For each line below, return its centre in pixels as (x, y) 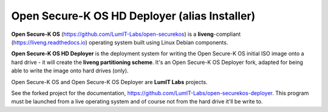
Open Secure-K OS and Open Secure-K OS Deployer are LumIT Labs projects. (109, 82)
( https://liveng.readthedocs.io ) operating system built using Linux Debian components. (120, 42)
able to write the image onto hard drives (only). (70, 71)
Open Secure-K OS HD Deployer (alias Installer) (133, 16)
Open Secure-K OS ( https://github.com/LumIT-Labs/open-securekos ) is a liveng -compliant (126, 34)
